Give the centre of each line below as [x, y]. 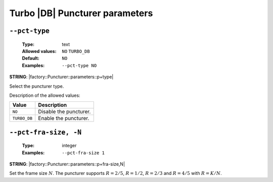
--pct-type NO [79, 65]
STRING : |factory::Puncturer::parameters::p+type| [61, 77]
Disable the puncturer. [64, 112]
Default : [31, 58]
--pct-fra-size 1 [83, 153]
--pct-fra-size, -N [45, 132]
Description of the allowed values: [45, 95]
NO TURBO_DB [76, 51]
